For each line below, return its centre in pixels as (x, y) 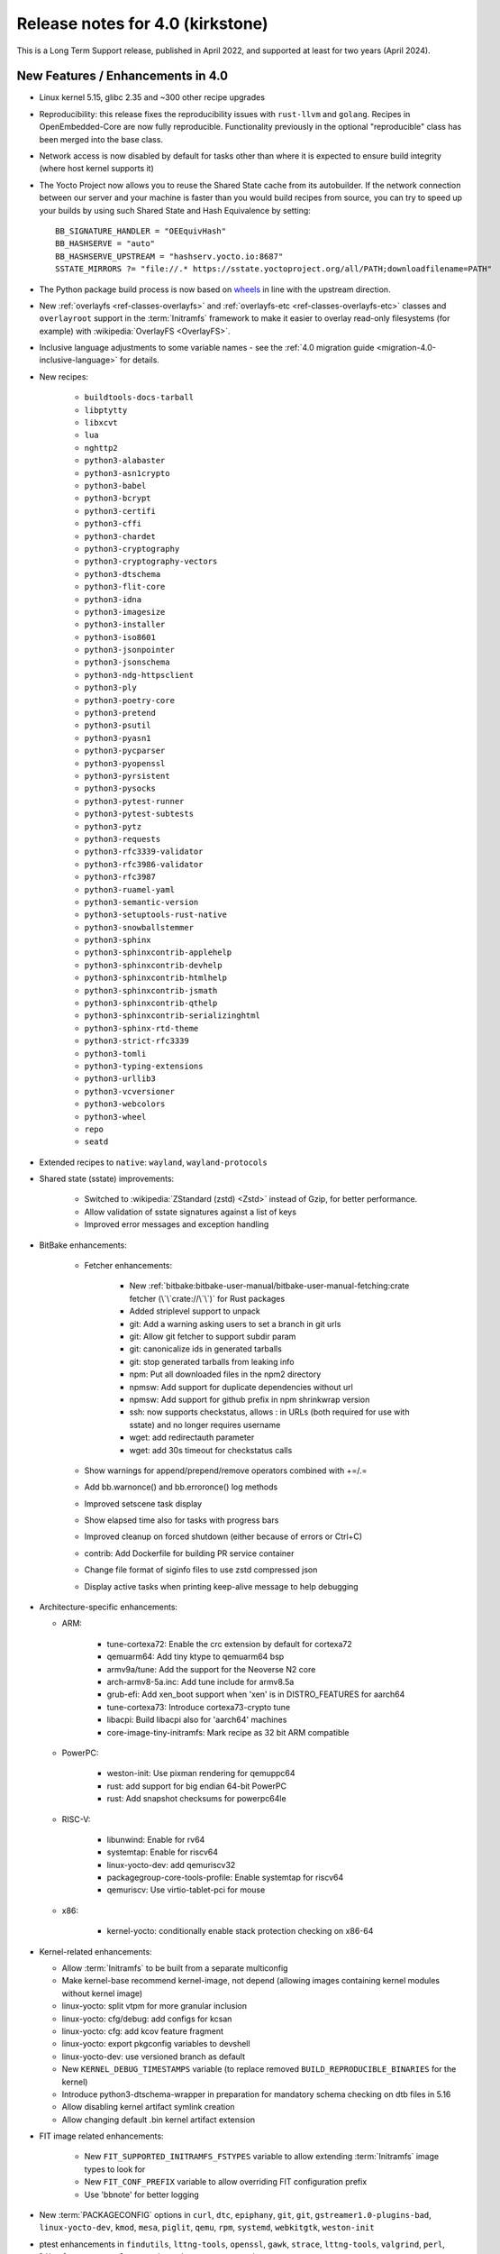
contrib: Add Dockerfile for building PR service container (189, 1553)
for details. (140, 360)
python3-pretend (120, 713)
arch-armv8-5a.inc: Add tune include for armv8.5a (200, 1681)
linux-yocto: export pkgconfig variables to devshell (156, 2044)
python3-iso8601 (120, 637)
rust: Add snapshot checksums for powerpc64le (197, 1799)
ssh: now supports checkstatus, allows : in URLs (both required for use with (269, 1412)
